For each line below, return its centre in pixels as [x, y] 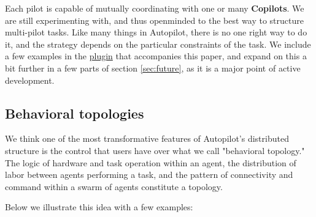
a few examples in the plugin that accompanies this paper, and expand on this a [156, 56]
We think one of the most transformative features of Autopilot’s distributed [147, 138]
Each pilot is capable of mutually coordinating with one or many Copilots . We [155, 8]
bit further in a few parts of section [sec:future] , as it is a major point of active [153, 68]
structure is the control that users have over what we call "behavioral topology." [155, 150]
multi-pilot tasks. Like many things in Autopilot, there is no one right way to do [156, 32]
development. [30, 80]
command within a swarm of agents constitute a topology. [114, 186]
